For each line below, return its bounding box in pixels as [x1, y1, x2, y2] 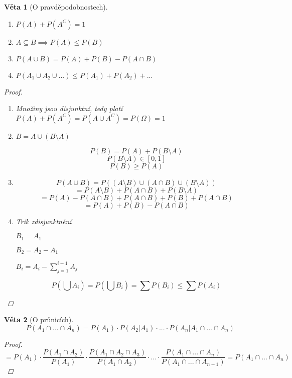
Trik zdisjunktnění [16, 216, 72, 226]
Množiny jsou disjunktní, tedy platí [16, 103, 123, 114]
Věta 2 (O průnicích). [4, 314, 74, 325]
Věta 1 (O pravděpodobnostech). [4, 2, 108, 12]
